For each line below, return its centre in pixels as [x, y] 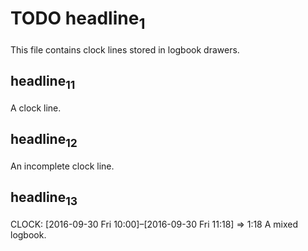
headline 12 [44, 140]
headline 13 [44, 198]
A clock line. [36, 108]
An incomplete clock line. [62, 166]
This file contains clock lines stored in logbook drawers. [125, 49]
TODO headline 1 [78, 20]
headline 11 [43, 82]
